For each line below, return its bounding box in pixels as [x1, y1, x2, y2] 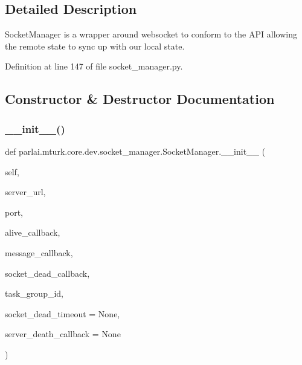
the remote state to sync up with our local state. [5, 39, 185, 52]
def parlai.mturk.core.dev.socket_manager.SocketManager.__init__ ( [5, 144, 266, 157]
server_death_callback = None [5, 328, 121, 340]
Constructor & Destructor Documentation [5, 89, 275, 108]
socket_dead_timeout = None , [5, 307, 120, 320]
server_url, [5, 186, 46, 198]
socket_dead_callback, [5, 266, 90, 279]
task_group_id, [5, 287, 63, 300]
